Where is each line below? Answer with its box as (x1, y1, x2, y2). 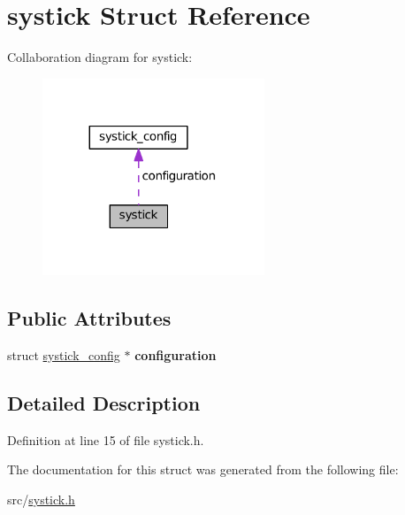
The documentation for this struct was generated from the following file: (7, 460, 399, 479)
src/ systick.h (7, 490, 75, 509)
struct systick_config (7, 346, 120, 365)
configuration (134, 346, 217, 365)
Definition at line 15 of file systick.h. (7, 430, 204, 449)
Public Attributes (7, 304, 172, 332)
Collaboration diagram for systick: (7, 48, 193, 66)
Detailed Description (7, 389, 201, 417)
